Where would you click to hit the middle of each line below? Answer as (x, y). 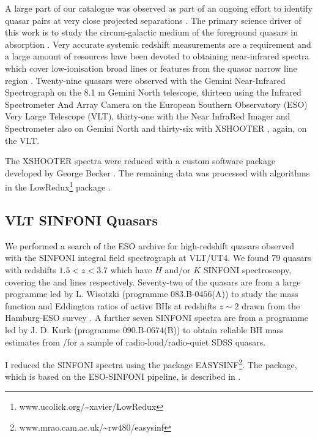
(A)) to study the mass (255, 294)
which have (131, 269)
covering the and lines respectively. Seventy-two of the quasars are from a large (153, 281)
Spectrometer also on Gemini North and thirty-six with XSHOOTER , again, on (156, 128)
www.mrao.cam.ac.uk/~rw (68, 427)
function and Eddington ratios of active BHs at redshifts (111, 305)
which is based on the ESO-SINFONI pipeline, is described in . (123, 376)
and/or (178, 269)
